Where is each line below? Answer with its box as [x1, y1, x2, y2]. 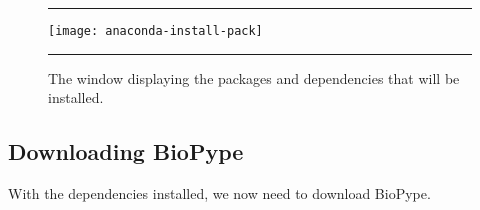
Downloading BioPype [8, 136, 244, 167]
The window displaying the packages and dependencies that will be [48, 67, 460, 88]
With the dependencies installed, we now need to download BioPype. [8, 183, 431, 204]
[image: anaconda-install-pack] [48, 24, 263, 38]
